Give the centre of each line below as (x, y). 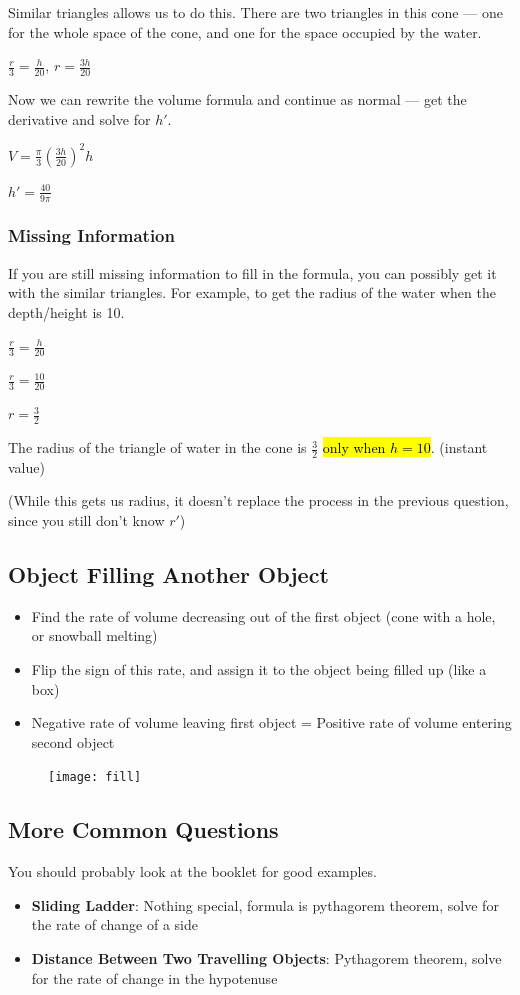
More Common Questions (143, 829)
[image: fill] (95, 777)
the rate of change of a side (114, 924)
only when (354, 447)
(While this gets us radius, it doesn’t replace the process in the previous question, (258, 500)
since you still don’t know (86, 520)
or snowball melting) (94, 635)
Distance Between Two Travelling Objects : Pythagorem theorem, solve (266, 958)
